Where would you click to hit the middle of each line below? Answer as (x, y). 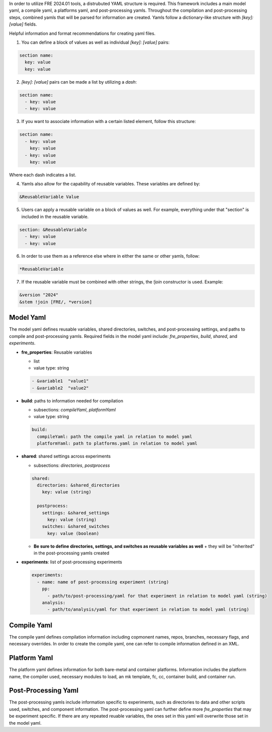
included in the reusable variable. (55, 216)
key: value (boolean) (73, 533)
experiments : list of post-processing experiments (72, 562)
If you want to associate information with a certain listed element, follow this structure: (109, 122)
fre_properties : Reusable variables (57, 352)
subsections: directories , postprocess (72, 465)
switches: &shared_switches (76, 527)
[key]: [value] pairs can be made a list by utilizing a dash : (79, 82)
